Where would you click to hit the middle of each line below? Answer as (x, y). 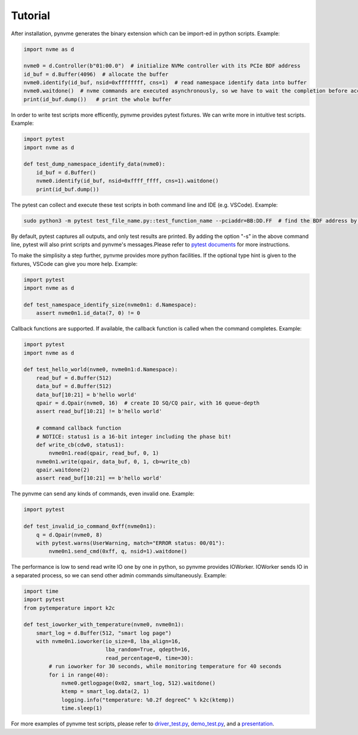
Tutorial (31, 16)
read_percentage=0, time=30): (149, 658)
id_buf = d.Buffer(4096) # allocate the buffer (96, 74)
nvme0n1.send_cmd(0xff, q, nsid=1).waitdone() (118, 552)
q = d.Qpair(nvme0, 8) (69, 535)
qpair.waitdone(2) (63, 470)
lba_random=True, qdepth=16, (148, 650)
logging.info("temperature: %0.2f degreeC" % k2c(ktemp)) (148, 700)
